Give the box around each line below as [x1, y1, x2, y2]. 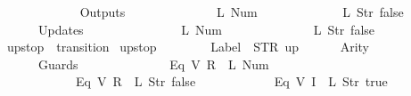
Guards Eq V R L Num [37, 54, 269, 73]
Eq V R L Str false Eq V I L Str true [75, 72, 388, 91]
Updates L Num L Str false [37, 20, 375, 38]
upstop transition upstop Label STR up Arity [6, 37, 369, 56]
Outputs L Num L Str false [79, 3, 404, 20]
